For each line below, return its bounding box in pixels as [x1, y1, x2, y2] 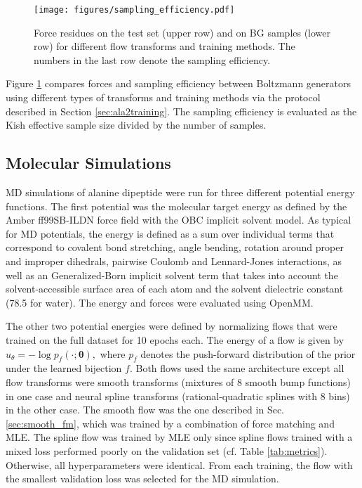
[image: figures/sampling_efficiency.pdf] [34, 5, 235, 15]
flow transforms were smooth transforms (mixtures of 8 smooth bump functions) [6, 374, 351, 389]
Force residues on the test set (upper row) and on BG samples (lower [34, 25, 331, 39]
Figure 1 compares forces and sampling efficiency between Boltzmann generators [6, 76, 351, 91]
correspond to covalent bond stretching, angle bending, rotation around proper [6, 240, 344, 255]
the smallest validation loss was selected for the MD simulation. [6, 471, 279, 486]
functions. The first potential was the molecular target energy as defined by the [6, 198, 347, 213]
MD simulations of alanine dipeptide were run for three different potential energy [6, 185, 355, 200]
